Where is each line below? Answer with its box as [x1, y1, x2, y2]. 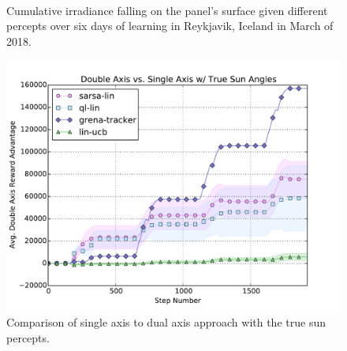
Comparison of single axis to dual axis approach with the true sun [6, 313, 326, 330]
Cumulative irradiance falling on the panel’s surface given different [6, 2, 328, 18]
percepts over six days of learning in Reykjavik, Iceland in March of [6, 17, 334, 34]
